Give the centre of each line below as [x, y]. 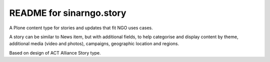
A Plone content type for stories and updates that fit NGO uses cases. [81, 28]
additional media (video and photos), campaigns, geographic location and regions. [94, 44]
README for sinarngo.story [68, 13]
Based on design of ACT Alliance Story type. [55, 53]
